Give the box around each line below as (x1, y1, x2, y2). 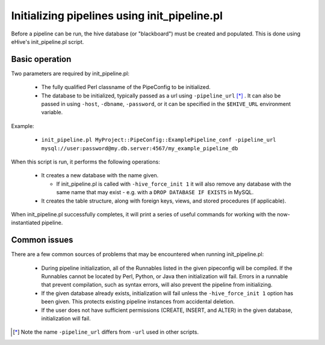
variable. (41, 109, 63, 116)
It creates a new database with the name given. (41, 172, 159, 179)
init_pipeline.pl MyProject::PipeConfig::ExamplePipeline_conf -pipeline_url (41, 136, 276, 144)
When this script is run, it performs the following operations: (11, 158, 161, 165)
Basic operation (11, 54, 72, 64)
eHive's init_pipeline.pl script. (11, 38, 84, 45)
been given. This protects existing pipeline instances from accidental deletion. (41, 298, 235, 305)
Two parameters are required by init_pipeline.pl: (11, 70, 129, 77)
